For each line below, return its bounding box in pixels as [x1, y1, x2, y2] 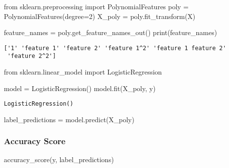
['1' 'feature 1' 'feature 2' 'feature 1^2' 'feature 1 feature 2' [4, 44, 227, 52]
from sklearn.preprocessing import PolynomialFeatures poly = [4, 1, 189, 11]
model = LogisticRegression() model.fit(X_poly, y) [4, 83, 156, 93]
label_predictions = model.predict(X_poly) [4, 114, 134, 124]
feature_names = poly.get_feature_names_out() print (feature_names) [4, 27, 217, 37]
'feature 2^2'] [7, 53, 56, 60]
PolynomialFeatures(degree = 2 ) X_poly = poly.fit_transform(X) [4, 11, 196, 21]
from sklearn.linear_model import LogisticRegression [4, 67, 162, 77]
